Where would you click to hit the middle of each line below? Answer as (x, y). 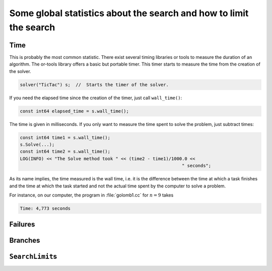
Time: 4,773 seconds (45, 208)
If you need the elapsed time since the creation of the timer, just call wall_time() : (96, 98)
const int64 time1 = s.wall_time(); (65, 138)
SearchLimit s (33, 257)
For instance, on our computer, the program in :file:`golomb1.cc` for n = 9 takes (91, 195)
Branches (25, 241)
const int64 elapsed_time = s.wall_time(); (75, 111)
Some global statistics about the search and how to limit (129, 13)
